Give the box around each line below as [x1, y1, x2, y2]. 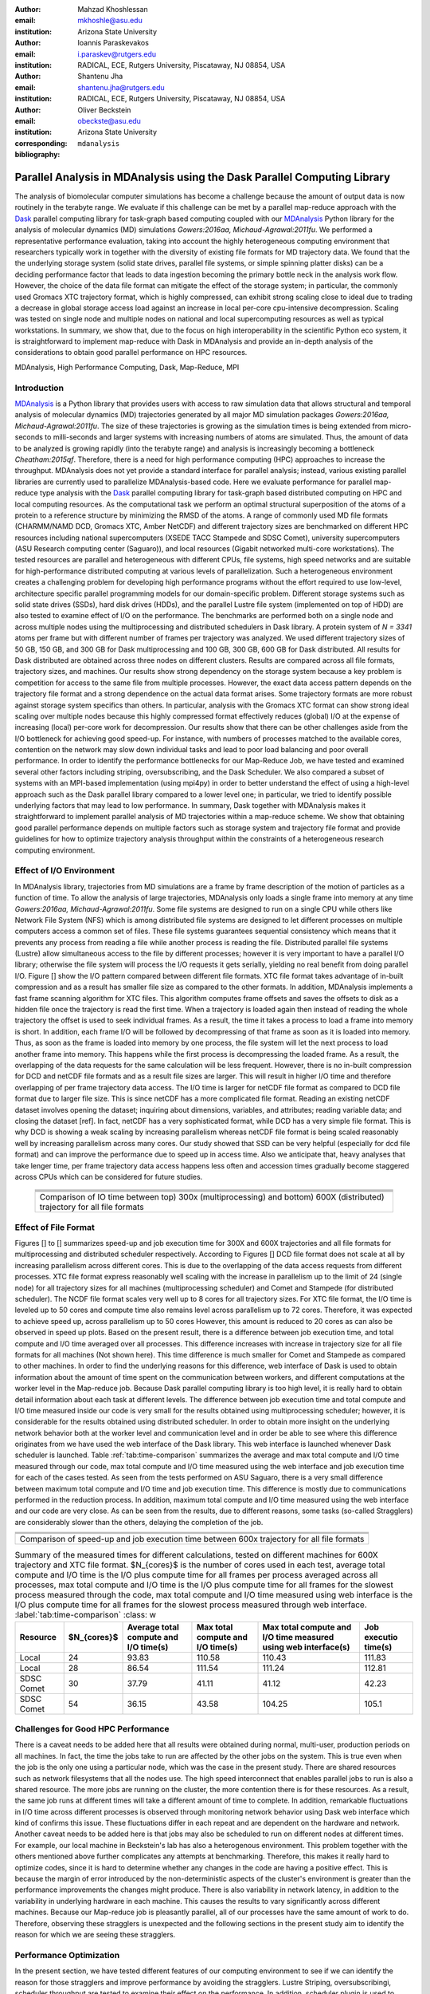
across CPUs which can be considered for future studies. [14, 1172, 203, 1181]
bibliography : [14, 150, 61, 160]
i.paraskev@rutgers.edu [77, 49, 157, 59]
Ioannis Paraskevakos [77, 38, 149, 48]
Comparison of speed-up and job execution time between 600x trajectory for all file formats [19, 1534, 365, 1545]
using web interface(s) [262, 1641, 350, 1653]
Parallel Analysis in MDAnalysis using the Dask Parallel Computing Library [14, 170, 390, 183]
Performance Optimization [14, 1949, 120, 1961]
